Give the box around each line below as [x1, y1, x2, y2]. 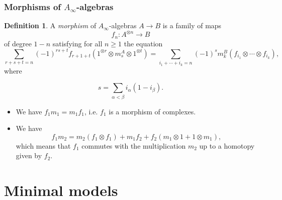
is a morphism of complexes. [109, 106, 196, 116]
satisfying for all [52, 38, 103, 48]
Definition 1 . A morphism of [4, 20, 97, 31]
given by [16, 150, 42, 161]
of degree [4, 38, 32, 48]
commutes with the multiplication [81, 140, 186, 151]
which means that [16, 140, 71, 151]
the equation [124, 38, 163, 48]
